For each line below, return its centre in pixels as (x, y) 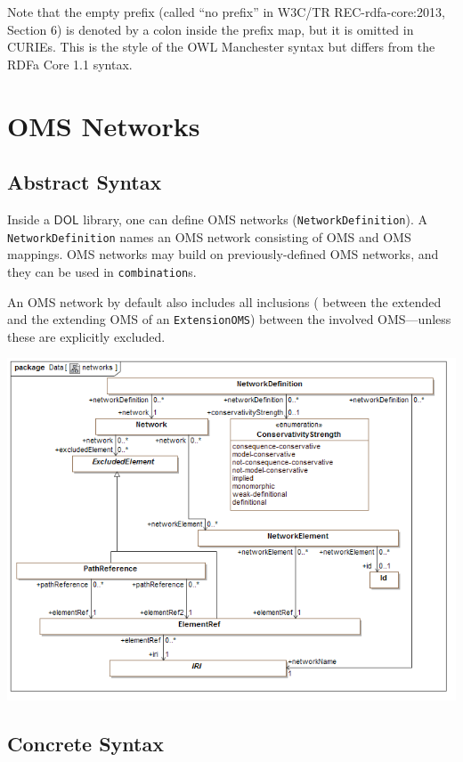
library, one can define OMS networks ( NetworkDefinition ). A (256, 219)
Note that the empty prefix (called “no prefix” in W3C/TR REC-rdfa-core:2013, (226, 12)
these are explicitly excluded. (86, 336)
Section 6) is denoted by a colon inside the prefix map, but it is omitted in (211, 29)
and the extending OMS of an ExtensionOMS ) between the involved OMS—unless (229, 319)
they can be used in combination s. (102, 271)
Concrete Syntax (85, 744)
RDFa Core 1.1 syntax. (70, 64)
